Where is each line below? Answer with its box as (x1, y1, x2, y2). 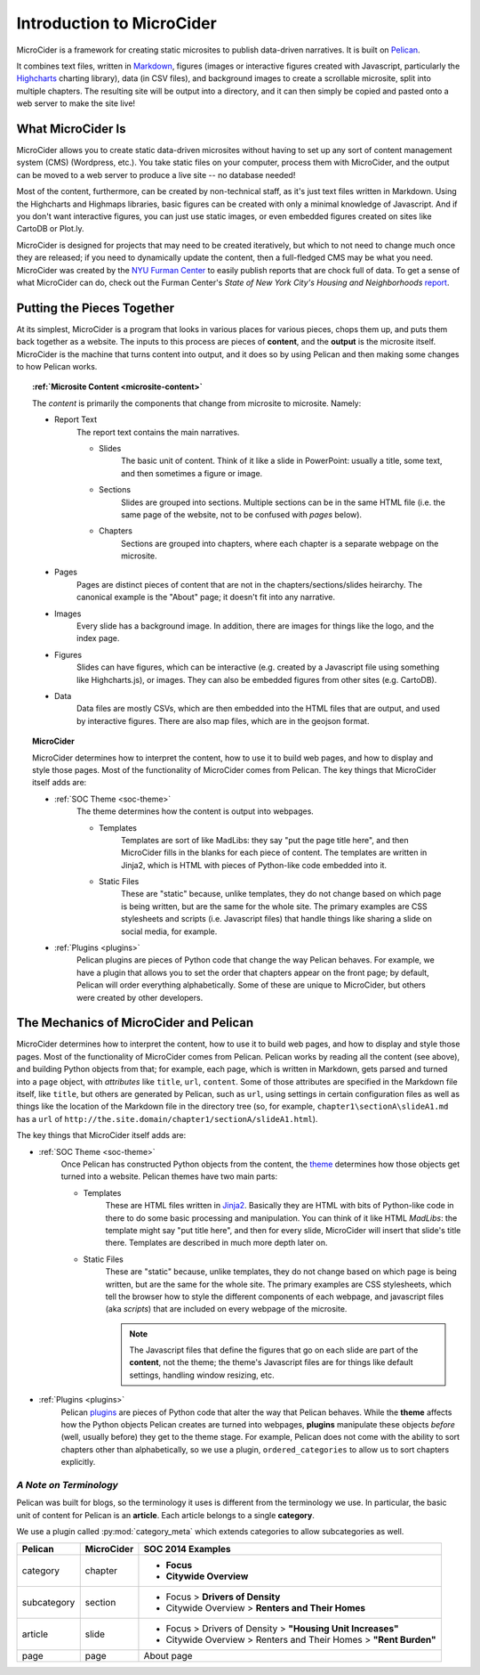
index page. (76, 633, 120, 644)
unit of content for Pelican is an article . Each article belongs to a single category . (16, 1509, 315, 1520)
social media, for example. (121, 926, 218, 937)
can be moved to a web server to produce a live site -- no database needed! (16, 169, 296, 180)
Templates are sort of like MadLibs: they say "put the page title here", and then (121, 834, 409, 845)
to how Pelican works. (16, 362, 98, 371)
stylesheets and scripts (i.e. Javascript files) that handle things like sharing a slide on (121, 914, 433, 924)
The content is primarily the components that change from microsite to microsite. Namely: (32, 397, 362, 409)
